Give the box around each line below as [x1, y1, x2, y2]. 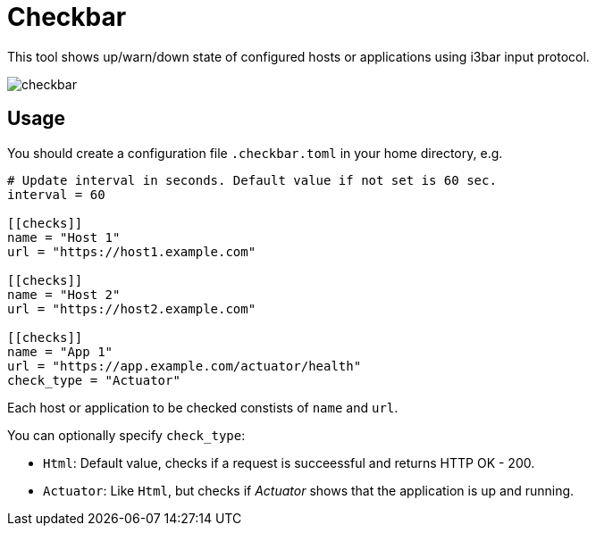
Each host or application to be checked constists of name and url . [7, 399, 399, 415]
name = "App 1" [7, 344, 113, 359]
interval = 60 [7, 187, 105, 202]
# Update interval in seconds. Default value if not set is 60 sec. [7, 172, 497, 187]
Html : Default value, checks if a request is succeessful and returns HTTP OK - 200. [43, 454, 535, 471]
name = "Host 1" [7, 229, 121, 245]
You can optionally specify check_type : [7, 427, 246, 443]
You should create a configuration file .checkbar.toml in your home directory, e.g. [7, 145, 503, 161]
